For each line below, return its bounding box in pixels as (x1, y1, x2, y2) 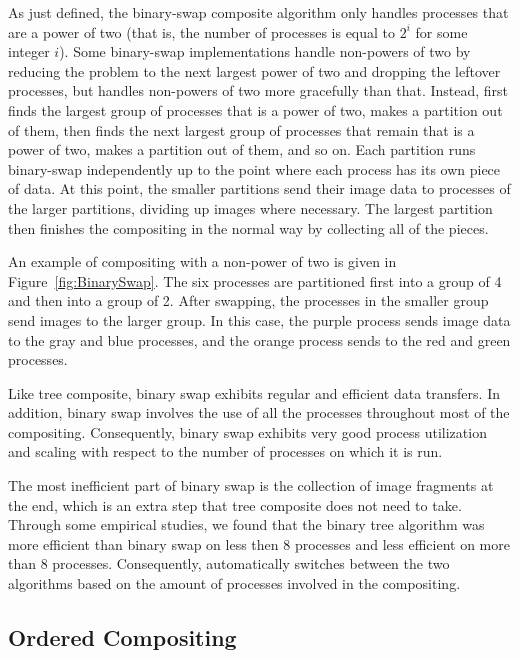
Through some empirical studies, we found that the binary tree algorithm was (8, 514, 485, 535)
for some (415, 21, 468, 42)
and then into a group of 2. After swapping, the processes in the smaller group (8, 290, 489, 311)
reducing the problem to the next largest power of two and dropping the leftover (8, 60, 501, 81)
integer (8, 41, 50, 62)
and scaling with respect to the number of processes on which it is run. (8, 441, 443, 462)
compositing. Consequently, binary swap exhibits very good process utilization (8, 421, 487, 442)
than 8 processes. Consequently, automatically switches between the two (8, 553, 450, 574)
